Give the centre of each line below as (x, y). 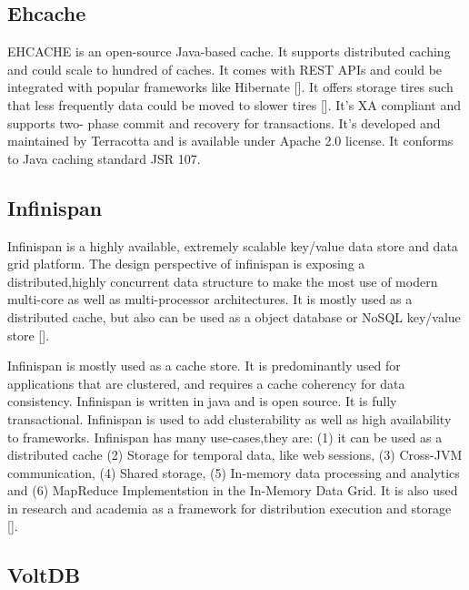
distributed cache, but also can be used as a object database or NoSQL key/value (234, 316)
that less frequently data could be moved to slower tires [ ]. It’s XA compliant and (234, 104)
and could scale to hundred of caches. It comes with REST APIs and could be (225, 69)
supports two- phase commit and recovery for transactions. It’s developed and (224, 122)
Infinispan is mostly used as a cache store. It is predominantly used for (204, 366)
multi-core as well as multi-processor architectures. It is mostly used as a (210, 299)
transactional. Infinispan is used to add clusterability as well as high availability (230, 418)
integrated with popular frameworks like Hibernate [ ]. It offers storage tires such (230, 87)
